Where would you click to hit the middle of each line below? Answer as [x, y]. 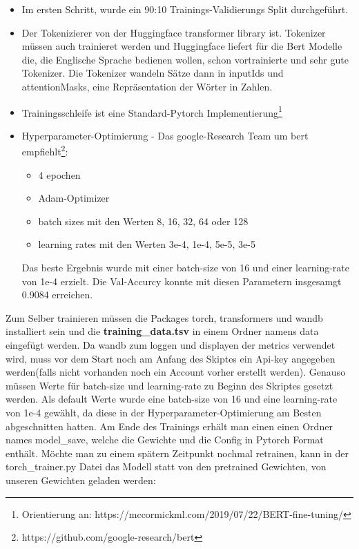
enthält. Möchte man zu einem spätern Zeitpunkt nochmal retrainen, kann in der [177, 453]
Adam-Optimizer [74, 198]
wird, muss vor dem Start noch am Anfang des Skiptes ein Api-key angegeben [171, 358]
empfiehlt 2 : [45, 151]
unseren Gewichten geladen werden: [81, 480]
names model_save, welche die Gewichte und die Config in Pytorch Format [165, 440]
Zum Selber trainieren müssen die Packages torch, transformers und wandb [164, 317]
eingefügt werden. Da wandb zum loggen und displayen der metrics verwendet [171, 345]
